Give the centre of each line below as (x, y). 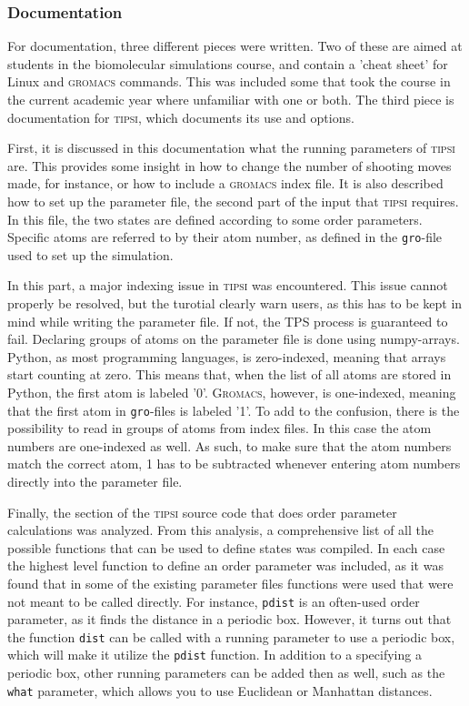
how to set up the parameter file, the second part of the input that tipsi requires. (233, 201)
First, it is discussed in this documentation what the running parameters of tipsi (231, 148)
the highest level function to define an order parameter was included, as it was (225, 565)
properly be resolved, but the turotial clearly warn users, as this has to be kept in (235, 303)
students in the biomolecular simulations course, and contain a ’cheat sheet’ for (228, 63)
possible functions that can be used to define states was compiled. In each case (226, 547)
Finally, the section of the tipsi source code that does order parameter (202, 512)
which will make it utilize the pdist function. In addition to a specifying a (215, 655)
